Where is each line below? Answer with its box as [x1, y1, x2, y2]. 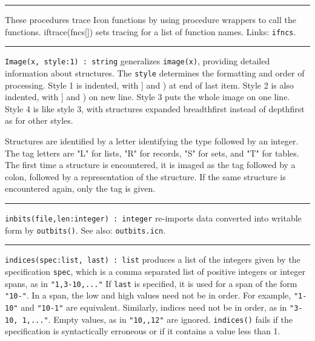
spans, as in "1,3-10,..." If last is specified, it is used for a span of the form [5, 277, 297, 289]
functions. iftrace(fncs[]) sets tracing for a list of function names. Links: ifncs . [5, 25, 296, 38]
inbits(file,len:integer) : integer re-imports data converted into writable [5, 211, 302, 224]
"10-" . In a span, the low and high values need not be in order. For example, [5, 289, 291, 302]
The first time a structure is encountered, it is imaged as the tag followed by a [5, 158, 296, 171]
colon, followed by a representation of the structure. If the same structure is [5, 170, 286, 183]
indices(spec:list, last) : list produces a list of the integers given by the [5, 253, 300, 266]
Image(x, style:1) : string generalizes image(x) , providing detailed [5, 55, 270, 67]
